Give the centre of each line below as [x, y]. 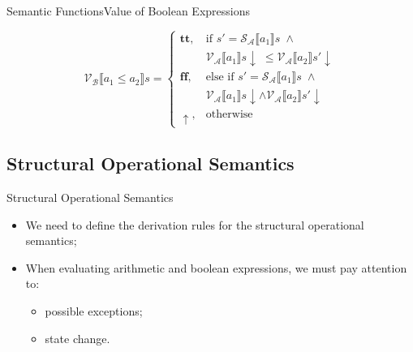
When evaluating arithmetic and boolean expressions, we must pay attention [216, 267]
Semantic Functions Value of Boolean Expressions [129, 11]
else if [220, 77]
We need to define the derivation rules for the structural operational [195, 224]
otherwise [229, 114]
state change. [77, 338]
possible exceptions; [94, 310]
